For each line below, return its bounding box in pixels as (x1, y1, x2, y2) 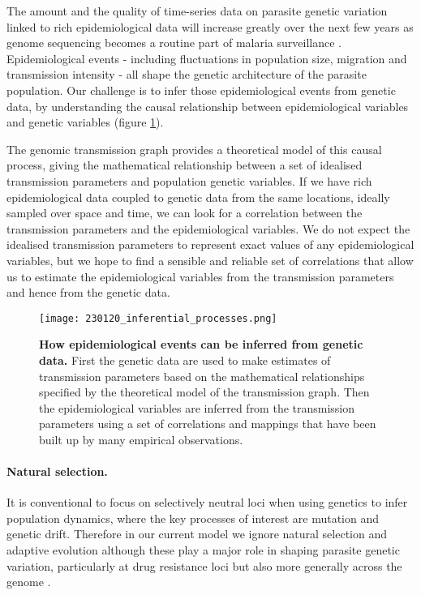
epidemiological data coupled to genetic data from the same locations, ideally (6, 188, 390, 205)
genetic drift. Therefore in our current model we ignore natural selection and (6, 525, 388, 542)
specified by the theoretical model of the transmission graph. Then (39, 383, 370, 400)
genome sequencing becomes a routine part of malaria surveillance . (6, 34, 342, 51)
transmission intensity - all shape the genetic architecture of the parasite (6, 66, 367, 83)
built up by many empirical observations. (39, 430, 243, 447)
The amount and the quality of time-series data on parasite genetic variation (6, 2, 388, 19)
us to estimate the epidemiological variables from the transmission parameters (6, 268, 394, 285)
